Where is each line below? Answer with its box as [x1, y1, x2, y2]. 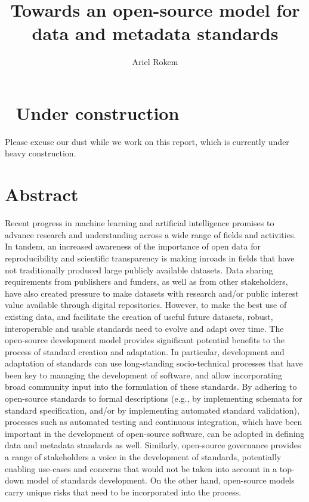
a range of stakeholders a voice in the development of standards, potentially [5, 451, 282, 463]
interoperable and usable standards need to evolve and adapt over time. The [5, 322, 284, 334]
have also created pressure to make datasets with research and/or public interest [5, 287, 299, 299]
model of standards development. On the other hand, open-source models [26, 474, 295, 486]
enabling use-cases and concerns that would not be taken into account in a [5, 462, 277, 475]
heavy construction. [5, 147, 76, 159]
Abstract [5, 182, 79, 207]
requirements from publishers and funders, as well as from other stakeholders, [5, 275, 288, 288]
